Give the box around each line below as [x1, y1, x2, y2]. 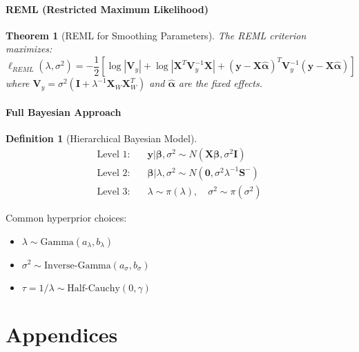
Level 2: [97, 168, 130, 178]
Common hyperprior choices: [6, 210, 127, 224]
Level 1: [97, 149, 130, 159]
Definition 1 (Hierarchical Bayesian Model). [6, 131, 197, 146]
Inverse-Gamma [44, 260, 111, 271]
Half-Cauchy [67, 283, 120, 293]
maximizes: [6, 41, 52, 56]
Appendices [6, 320, 118, 348]
